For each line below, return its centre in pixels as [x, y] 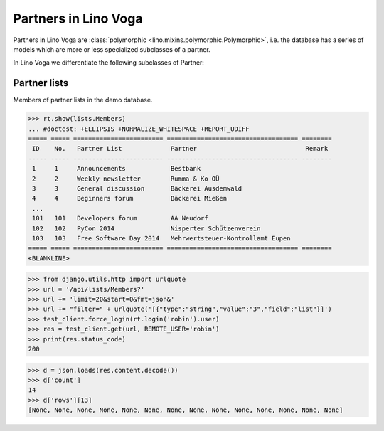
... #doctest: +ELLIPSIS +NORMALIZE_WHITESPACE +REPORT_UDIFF [139, 129]
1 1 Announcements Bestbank [117, 169]
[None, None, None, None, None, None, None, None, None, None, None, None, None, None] [186, 410]
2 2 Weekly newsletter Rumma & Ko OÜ [126, 179]
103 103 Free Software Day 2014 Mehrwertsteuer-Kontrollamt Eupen [161, 238]
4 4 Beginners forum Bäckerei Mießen [130, 198]
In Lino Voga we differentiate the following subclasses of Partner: [108, 63]
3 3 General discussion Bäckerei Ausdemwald [137, 188]
